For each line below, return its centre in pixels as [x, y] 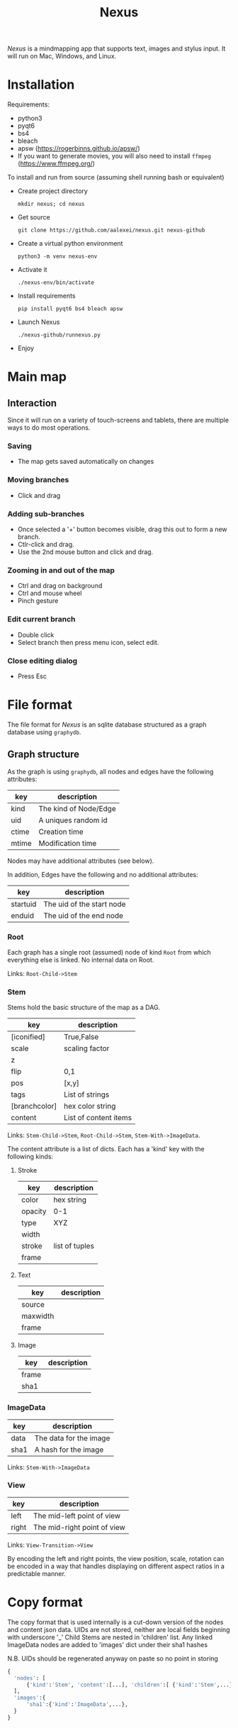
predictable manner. [36, 1573]
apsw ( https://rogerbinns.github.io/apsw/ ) [79, 148]
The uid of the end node [84, 915]
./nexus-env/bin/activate [56, 283]
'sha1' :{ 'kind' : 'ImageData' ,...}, [77, 1705]
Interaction [32, 403]
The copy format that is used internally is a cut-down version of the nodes [115, 1622]
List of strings [86, 1094]
